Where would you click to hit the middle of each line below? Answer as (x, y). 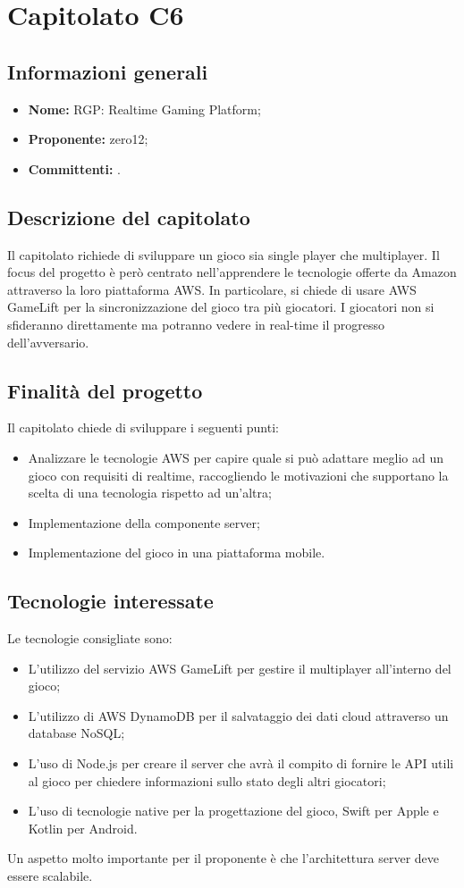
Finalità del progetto (105, 390)
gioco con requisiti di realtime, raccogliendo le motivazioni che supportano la (238, 475)
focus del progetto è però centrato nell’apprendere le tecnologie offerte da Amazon (232, 272)
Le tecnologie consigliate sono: (90, 638)
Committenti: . (74, 168)
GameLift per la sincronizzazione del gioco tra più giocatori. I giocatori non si (221, 307)
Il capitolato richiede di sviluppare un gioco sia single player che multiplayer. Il (224, 254)
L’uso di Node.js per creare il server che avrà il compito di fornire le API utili (241, 763)
